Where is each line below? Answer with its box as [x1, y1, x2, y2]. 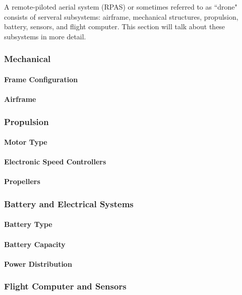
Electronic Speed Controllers [4, 156, 106, 167]
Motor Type [4, 137, 47, 147]
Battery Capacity [4, 239, 66, 249]
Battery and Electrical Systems [4, 197, 134, 210]
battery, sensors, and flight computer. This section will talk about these [4, 21, 225, 32]
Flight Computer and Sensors [4, 280, 127, 292]
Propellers [4, 176, 40, 187]
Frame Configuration [4, 74, 78, 84]
